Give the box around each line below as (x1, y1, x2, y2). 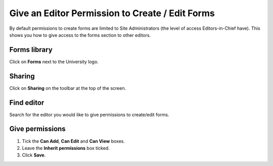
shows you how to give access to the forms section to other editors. (9, 32, 151, 38)
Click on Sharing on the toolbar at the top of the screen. (9, 85, 126, 91)
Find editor (9, 98, 44, 107)
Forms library (9, 45, 53, 54)
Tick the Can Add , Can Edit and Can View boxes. (22, 138, 125, 144)
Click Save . (22, 152, 46, 158)
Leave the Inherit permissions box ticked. (22, 145, 110, 151)
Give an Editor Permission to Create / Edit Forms (9, 8, 215, 19)
